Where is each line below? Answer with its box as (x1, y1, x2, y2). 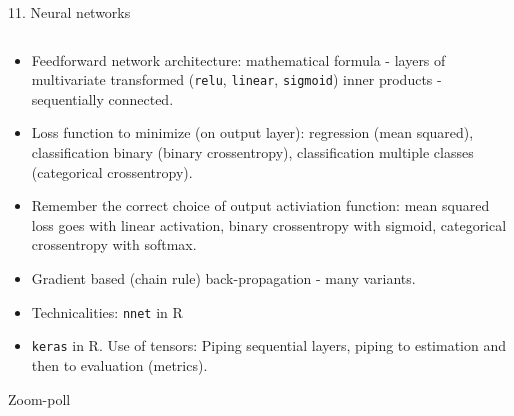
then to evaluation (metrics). (31, 354, 208, 375)
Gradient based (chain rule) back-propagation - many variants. (31, 268, 416, 288)
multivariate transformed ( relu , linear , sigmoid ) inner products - (31, 69, 442, 90)
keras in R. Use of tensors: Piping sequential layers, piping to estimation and (31, 335, 507, 356)
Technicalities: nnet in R (31, 301, 183, 322)
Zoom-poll (8, 388, 71, 409)
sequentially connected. (31, 88, 174, 109)
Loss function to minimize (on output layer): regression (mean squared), (31, 122, 474, 143)
